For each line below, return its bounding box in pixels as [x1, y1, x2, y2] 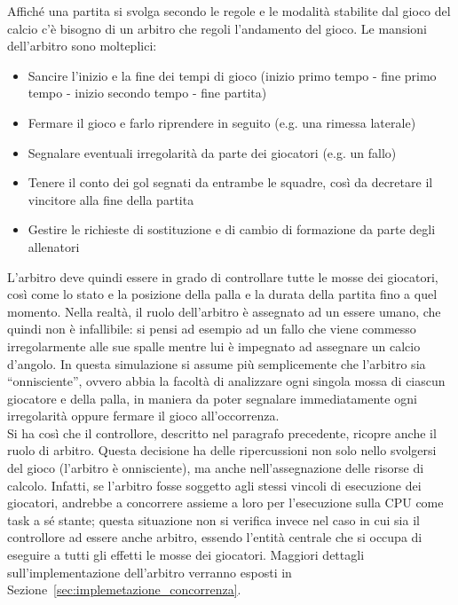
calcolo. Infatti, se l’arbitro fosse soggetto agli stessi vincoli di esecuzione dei [7, 475, 422, 494]
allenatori [28, 237, 80, 255]
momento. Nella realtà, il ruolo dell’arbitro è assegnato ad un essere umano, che [7, 302, 441, 320]
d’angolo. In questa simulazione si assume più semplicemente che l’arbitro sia [7, 354, 426, 373]
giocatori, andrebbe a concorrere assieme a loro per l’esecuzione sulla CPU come [7, 493, 444, 512]
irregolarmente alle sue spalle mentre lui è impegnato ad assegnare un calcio [7, 336, 421, 355]
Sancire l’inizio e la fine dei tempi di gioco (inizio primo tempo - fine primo [28, 66, 437, 84]
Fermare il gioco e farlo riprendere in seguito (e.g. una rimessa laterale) [28, 113, 416, 131]
